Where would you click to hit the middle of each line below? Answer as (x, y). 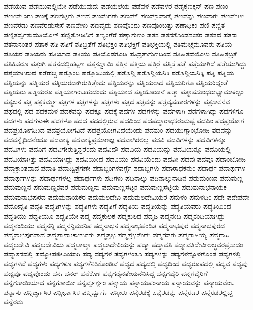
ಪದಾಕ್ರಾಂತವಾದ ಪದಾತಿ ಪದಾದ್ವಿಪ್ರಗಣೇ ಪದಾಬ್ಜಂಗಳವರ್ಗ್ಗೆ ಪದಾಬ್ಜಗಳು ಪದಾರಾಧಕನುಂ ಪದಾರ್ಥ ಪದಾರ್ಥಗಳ (125, 168)
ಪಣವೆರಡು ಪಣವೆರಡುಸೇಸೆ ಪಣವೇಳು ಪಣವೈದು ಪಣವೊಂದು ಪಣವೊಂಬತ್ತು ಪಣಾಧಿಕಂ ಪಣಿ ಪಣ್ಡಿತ (115, 25)
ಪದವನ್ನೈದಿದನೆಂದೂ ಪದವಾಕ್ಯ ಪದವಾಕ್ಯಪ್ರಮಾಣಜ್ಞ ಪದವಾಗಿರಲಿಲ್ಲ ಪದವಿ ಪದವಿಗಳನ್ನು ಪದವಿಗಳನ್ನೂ (115, 139)
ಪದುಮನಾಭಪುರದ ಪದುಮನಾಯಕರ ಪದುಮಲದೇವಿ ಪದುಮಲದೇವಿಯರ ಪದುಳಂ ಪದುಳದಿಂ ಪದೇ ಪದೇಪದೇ (126, 196)
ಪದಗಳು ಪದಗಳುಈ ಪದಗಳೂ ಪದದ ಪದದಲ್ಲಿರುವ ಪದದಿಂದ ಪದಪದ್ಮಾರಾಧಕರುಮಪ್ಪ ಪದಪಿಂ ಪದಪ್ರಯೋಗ (124, 120)
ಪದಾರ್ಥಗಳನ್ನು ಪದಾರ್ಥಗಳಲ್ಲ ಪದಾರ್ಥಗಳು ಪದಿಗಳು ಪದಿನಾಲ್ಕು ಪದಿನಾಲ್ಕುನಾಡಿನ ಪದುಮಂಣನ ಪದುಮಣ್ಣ (124, 177)
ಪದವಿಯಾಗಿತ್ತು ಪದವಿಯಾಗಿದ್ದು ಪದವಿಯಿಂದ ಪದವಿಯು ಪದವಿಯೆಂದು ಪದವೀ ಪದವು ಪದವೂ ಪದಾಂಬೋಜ (125, 158)
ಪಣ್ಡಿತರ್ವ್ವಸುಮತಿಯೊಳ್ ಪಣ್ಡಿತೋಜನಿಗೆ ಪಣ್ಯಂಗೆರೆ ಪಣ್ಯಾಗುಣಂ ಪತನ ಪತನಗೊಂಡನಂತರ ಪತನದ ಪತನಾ (121, 34)
